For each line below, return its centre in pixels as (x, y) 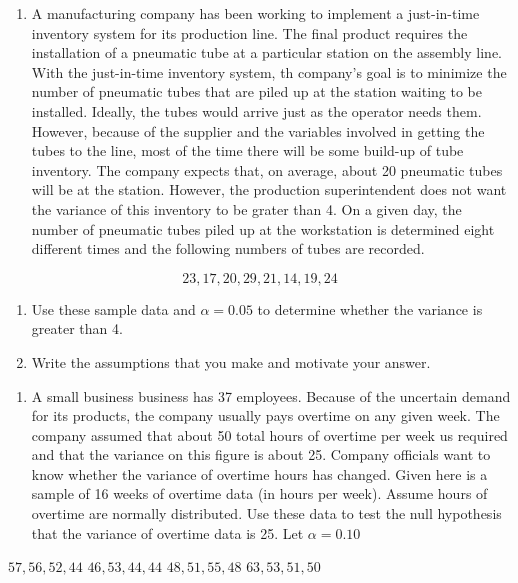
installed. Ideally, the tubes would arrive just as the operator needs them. (256, 110)
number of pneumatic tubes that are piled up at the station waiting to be (256, 91)
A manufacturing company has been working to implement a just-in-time (255, 13)
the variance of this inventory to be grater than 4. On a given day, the (246, 208)
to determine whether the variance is (370, 308)
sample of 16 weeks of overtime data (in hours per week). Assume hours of (259, 493)
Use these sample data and (113, 308)
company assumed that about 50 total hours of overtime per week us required (269, 434)
